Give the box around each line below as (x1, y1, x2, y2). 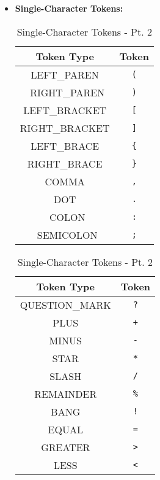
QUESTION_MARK (20, 297, 111, 312)
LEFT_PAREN (31, 67, 99, 82)
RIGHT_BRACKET (20, 120, 110, 135)
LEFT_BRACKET (23, 103, 107, 117)
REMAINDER (34, 386, 97, 401)
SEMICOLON (37, 227, 98, 242)
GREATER (41, 439, 90, 454)
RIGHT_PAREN (30, 85, 105, 99)
